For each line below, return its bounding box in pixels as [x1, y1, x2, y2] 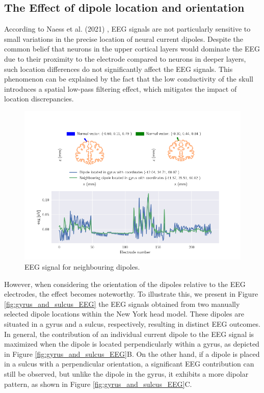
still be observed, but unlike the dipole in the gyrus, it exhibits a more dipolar [4, 368, 249, 379]
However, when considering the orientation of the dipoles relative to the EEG [4, 278, 246, 289]
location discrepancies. [4, 93, 74, 104]
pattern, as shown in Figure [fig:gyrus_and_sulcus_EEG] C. [4, 378, 192, 389]
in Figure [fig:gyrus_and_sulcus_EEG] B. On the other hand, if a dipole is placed [4, 348, 260, 359]
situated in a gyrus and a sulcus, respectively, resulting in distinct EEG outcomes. [4, 319, 260, 329]
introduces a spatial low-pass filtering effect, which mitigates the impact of [4, 83, 237, 94]
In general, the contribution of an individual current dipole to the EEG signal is [4, 328, 254, 339]
